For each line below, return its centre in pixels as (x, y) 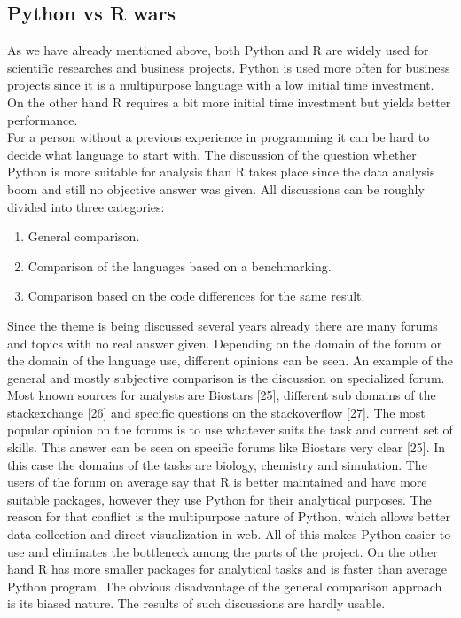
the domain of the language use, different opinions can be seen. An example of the (230, 360)
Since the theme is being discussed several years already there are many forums (223, 325)
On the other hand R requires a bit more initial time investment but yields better (229, 102)
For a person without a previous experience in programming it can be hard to (219, 137)
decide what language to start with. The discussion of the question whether (212, 154)
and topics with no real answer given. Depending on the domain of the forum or (225, 343)
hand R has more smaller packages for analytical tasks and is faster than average (227, 569)
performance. (43, 119)
